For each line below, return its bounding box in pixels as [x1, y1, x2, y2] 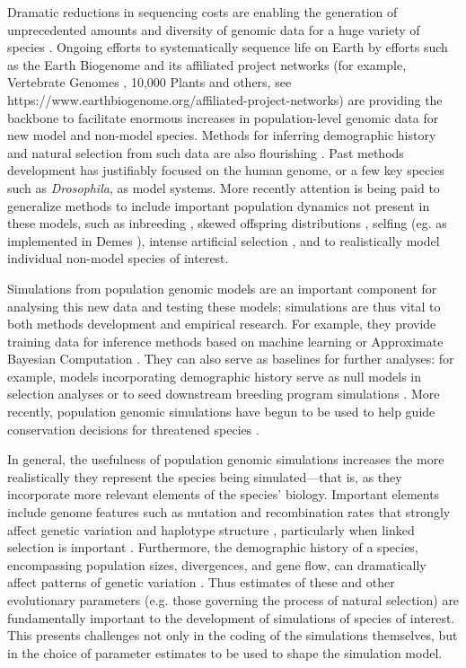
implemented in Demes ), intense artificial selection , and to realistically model [7, 231, 440, 250]
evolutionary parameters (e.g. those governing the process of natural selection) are [7, 591, 460, 609]
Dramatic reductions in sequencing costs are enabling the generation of [7, 3, 398, 21]
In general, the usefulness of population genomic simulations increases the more [7, 450, 444, 469]
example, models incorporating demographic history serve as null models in [7, 366, 422, 385]
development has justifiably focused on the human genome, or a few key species [7, 161, 444, 180]
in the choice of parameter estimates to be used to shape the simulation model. [7, 643, 443, 662]
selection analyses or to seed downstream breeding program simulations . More [7, 384, 440, 403]
